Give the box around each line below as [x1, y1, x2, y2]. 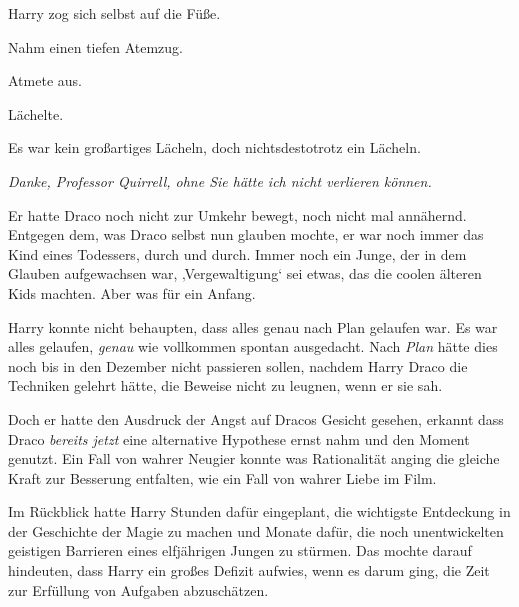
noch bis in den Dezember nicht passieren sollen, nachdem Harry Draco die [8, 355, 468, 376]
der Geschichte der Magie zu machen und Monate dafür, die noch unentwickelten [8, 520, 504, 541]
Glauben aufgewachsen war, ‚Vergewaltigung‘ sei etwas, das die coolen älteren [8, 263, 482, 284]
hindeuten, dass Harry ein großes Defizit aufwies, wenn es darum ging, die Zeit [8, 560, 490, 581]
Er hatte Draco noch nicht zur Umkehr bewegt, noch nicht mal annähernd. [8, 204, 467, 225]
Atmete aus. [8, 70, 82, 91]
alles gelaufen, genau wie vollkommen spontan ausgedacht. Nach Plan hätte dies [8, 336, 498, 357]
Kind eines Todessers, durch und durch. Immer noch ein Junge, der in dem [8, 243, 467, 264]
